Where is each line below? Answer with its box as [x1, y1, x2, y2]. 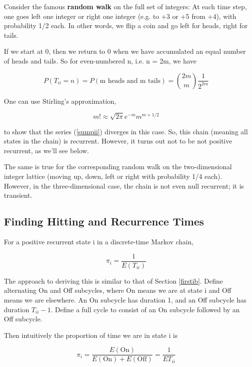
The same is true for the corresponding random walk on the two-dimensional [4, 161, 232, 172]
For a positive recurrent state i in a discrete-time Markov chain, [4, 237, 194, 247]
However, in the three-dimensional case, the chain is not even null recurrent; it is [4, 180, 244, 191]
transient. [4, 190, 33, 200]
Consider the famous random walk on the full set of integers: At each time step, [4, 1, 247, 11]
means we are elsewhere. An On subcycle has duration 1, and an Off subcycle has [4, 294, 247, 304]
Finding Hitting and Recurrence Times [4, 214, 204, 229]
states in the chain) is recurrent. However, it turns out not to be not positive [4, 136, 232, 146]
